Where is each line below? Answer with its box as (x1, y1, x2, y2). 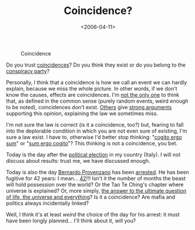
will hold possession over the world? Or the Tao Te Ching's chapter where (6, 181, 184, 188)
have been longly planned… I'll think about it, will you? (6, 217, 136, 224)
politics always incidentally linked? (6, 200, 89, 207)
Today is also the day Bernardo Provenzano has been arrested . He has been (6, 168, 190, 176)
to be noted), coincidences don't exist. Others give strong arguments (6, 103, 172, 110)
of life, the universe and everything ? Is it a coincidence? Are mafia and (6, 193, 176, 200)
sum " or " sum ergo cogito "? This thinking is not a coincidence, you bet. (6, 140, 178, 147)
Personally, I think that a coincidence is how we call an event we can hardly (6, 79, 187, 86)
